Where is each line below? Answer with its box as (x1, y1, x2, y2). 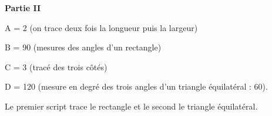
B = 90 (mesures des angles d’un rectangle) (5, 41, 162, 53)
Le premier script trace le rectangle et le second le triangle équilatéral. (5, 100, 258, 112)
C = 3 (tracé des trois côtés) (5, 60, 108, 73)
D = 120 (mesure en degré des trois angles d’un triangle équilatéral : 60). (5, 80, 268, 93)
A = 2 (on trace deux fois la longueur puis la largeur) (5, 21, 198, 33)
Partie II (5, 2, 41, 13)
